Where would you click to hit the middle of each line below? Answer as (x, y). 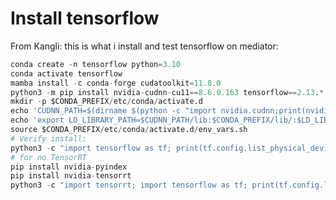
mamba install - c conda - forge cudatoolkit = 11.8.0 (116, 83)
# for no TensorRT (48, 157)
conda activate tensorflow (66, 73)
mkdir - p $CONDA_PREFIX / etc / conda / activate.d (106, 102)
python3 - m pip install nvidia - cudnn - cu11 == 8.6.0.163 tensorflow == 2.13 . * (167, 92)
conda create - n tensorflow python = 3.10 (96, 64)
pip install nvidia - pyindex (69, 167)
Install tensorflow (85, 18)
